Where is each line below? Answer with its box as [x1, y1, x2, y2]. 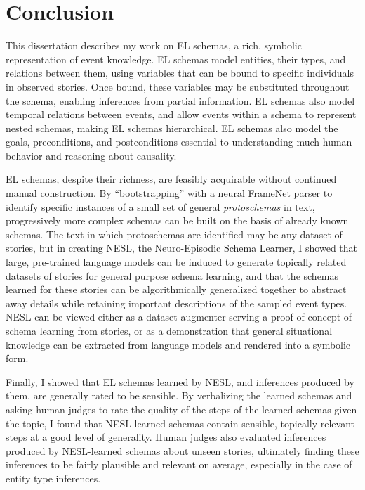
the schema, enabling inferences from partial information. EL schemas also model [6, 93, 355, 108]
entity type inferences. [6, 470, 101, 485]
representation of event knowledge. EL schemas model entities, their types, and [6, 51, 346, 66]
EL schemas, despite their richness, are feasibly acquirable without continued [6, 172, 337, 186]
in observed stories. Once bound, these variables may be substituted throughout [6, 79, 350, 94]
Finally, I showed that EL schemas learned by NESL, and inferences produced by [6, 374, 354, 389]
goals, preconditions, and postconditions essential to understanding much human [6, 134, 352, 149]
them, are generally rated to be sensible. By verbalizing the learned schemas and [6, 388, 352, 403]
